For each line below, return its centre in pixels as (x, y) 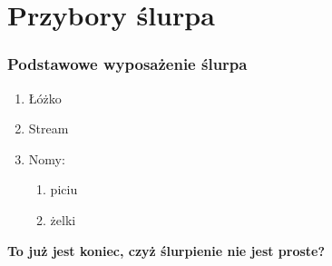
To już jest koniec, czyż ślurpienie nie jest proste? (166, 250)
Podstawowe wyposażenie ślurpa (127, 64)
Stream (49, 128)
